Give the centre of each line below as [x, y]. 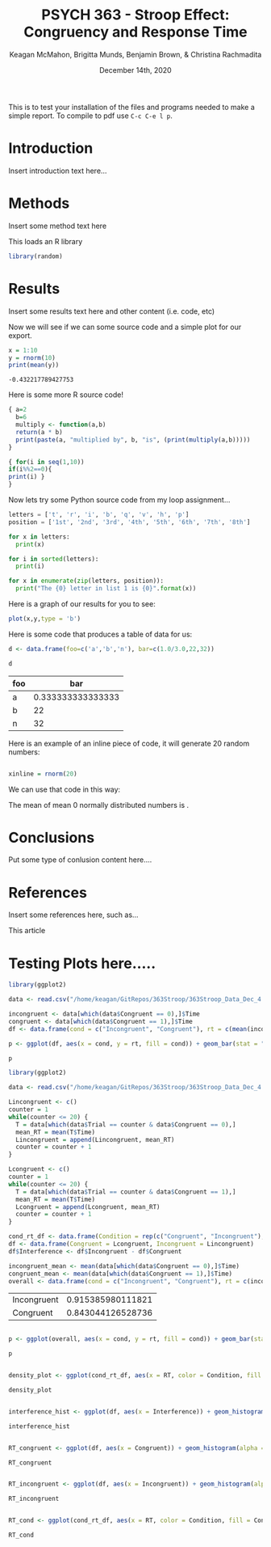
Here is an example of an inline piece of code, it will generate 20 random [129, 743]
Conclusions [52, 837]
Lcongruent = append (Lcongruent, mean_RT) [88, 1207]
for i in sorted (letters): [54, 559]
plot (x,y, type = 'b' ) [45, 619]
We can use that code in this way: [65, 789]
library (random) [35, 256]
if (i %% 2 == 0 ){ [30, 469]
